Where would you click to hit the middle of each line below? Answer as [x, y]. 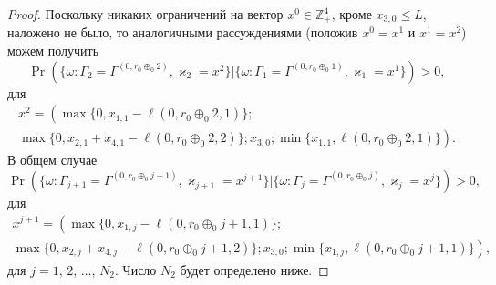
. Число [136, 269]
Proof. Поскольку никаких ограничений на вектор [145, 14]
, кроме [351, 14]
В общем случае [52, 160]
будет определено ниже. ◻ [254, 269]
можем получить [53, 51]
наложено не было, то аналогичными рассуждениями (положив [183, 32]
